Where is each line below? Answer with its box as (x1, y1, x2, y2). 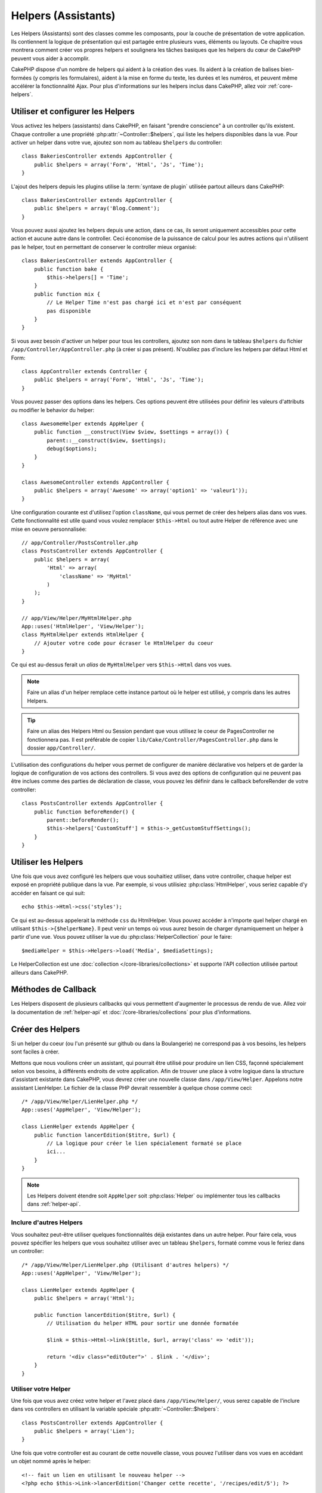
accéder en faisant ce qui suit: (11, 889, 86, 896)
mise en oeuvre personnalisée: (11, 526, 87, 533)
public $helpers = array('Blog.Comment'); (33, 205, 160, 212)
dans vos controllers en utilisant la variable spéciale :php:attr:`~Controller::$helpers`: (11, 1405, 219, 1412)
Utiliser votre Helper (11, 1384, 71, 1393)
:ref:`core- (267, 82, 293, 90)
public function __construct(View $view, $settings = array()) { (33, 429, 230, 435)
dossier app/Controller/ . (27, 744, 95, 752)
